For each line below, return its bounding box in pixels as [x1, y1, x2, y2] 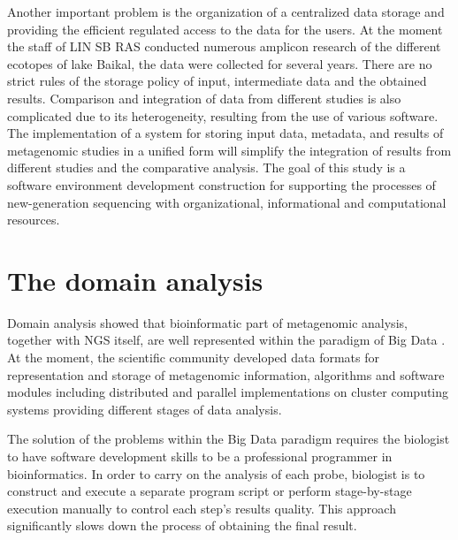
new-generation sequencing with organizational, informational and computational [7, 193, 447, 211]
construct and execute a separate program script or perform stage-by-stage [7, 482, 412, 500]
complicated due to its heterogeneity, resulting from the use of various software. [7, 106, 439, 125]
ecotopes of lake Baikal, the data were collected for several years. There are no [7, 54, 432, 72]
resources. [7, 210, 60, 229]
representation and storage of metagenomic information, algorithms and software [7, 365, 445, 384]
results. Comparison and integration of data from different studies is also [7, 88, 401, 107]
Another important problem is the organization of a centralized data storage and [7, 3, 445, 20]
